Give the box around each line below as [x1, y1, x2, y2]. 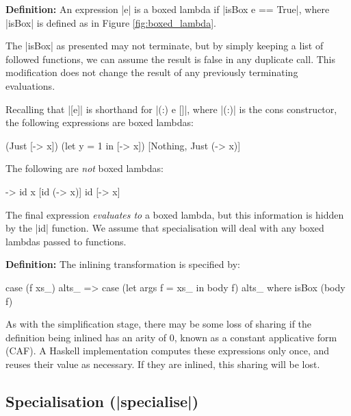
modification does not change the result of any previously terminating [5, 65, 298, 79]
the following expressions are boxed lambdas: [5, 115, 194, 130]
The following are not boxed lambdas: [5, 161, 164, 175]
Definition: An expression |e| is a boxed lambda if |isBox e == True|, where [5, 2, 330, 16]
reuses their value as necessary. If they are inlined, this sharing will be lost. [5, 356, 320, 371]
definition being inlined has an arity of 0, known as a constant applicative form [5, 330, 337, 344]
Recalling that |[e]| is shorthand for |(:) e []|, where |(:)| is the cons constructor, [5, 101, 337, 116]
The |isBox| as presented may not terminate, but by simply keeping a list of [5, 38, 324, 53]
